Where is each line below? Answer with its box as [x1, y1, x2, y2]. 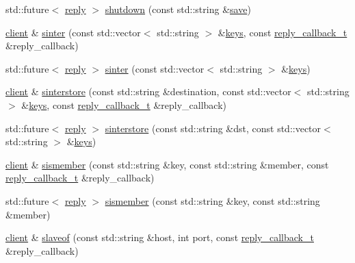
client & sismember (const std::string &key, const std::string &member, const [5, 157, 329, 171]
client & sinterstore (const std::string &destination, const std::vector [5, 84, 291, 99]
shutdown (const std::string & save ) [105, 2, 251, 16]
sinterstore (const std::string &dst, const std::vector [105, 121, 321, 135]
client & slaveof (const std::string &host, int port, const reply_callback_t [5, 230, 314, 245]
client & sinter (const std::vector [5, 25, 141, 39]
